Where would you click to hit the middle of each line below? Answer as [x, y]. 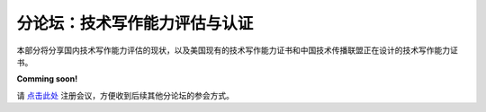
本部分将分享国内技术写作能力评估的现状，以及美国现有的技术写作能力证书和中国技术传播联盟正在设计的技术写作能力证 [237, 50]
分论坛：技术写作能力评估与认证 [135, 23]
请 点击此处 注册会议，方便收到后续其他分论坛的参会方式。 [125, 95]
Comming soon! [47, 79]
